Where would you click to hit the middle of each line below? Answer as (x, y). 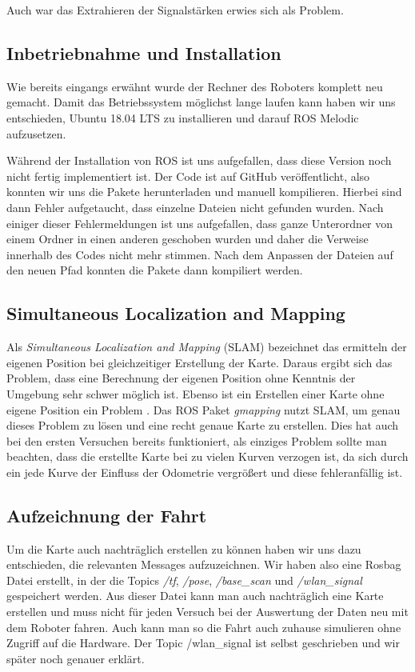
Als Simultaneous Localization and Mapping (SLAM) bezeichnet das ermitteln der (207, 347)
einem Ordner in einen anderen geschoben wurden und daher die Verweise (188, 239)
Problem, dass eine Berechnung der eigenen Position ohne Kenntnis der (181, 378)
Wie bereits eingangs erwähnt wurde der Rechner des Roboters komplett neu (195, 86)
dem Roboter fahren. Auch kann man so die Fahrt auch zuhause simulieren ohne (204, 627)
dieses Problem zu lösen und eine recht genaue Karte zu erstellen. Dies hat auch (203, 425)
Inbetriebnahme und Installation (144, 52)
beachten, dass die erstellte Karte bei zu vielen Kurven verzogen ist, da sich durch (207, 456)
